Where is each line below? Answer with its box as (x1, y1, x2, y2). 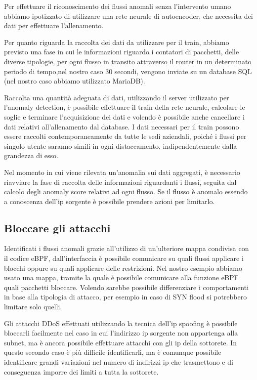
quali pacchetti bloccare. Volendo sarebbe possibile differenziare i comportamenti (4, 282, 249, 292)
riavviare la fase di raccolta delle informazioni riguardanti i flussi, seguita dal (4, 176, 237, 187)
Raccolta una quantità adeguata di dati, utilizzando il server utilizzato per (4, 92, 229, 102)
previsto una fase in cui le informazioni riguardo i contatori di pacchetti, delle (4, 46, 239, 57)
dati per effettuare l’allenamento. (4, 20, 104, 31)
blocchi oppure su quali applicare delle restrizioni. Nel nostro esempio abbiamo (4, 262, 242, 273)
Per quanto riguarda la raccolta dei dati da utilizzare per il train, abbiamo (4, 37, 229, 47)
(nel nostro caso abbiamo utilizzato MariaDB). (4, 76, 145, 86)
